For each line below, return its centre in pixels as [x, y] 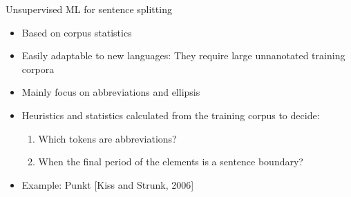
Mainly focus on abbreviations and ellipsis [111, 92]
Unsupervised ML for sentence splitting [89, 9]
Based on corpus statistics [77, 32]
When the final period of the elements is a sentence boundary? [171, 162]
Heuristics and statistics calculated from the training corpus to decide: [171, 115]
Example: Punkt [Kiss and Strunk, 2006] [108, 184]
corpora [38, 69]
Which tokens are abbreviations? [107, 138]
